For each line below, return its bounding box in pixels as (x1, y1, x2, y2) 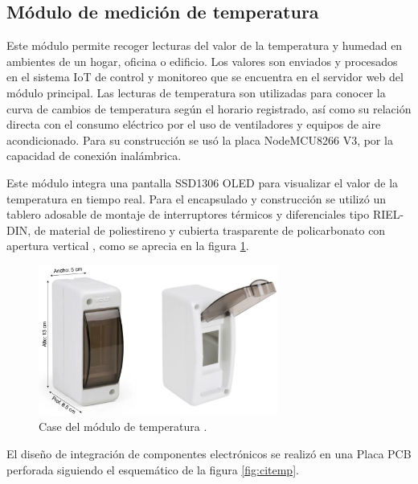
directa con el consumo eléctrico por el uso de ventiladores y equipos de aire (6, 116, 381, 133)
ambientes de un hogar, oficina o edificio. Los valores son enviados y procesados (6, 52, 398, 69)
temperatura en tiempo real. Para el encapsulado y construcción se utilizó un (6, 190, 386, 207)
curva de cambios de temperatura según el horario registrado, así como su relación (6, 100, 412, 117)
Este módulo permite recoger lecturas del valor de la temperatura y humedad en (6, 37, 403, 54)
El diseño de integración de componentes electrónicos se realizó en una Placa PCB (6, 445, 412, 462)
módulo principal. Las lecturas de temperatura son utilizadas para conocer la (6, 84, 386, 100)
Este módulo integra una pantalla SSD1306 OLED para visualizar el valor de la (6, 174, 399, 191)
